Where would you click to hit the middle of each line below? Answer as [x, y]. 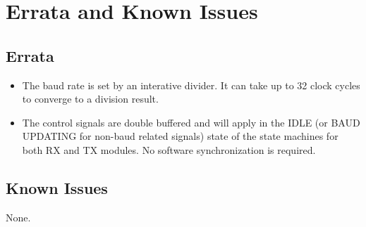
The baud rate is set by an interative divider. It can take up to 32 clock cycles [191, 85]
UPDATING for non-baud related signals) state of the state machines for [180, 136]
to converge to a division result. [90, 99]
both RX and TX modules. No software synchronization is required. [169, 149]
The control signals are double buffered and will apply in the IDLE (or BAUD [191, 122]
